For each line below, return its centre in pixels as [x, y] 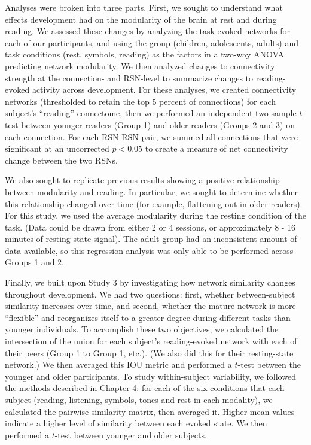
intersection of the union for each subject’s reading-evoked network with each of [151, 341]
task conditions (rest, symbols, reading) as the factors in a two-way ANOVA [144, 54]
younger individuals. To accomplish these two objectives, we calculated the [142, 329]
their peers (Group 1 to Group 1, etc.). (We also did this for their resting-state [149, 352]
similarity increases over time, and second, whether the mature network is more [150, 306]
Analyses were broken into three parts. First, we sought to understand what [144, 7]
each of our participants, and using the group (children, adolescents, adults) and [152, 42]
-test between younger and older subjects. [131, 435]
